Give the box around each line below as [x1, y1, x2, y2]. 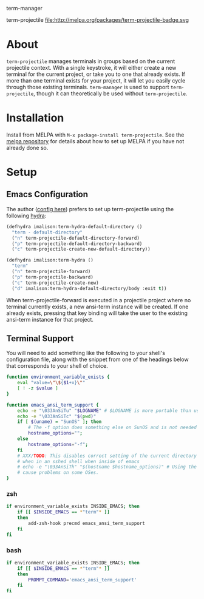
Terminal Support [6, 333, 74, 343]
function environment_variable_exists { [6, 374, 110, 381]
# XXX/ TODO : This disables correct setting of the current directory [17, 453, 197, 459]
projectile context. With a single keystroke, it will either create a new [6, 64, 177, 71]
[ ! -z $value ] [17, 385, 59, 391]
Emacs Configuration [6, 189, 89, 200]
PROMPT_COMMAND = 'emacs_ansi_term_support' [28, 577, 137, 583]
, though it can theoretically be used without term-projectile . [33, 90, 188, 97]
